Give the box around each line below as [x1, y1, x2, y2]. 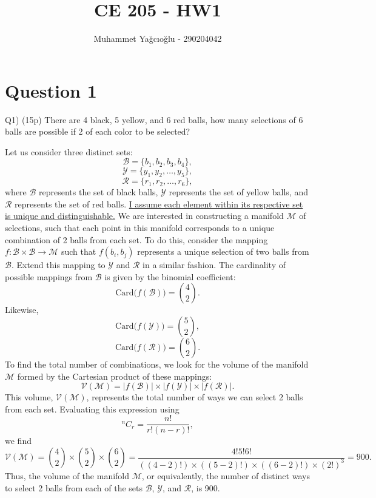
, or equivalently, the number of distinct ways [141, 469, 310, 482]
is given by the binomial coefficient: [104, 270, 236, 283]
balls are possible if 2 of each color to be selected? [5, 125, 190, 138]
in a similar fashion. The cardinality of [143, 258, 286, 271]
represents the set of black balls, [39, 186, 158, 198]
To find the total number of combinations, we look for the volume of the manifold [5, 357, 309, 370]
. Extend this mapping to [11, 258, 106, 271]
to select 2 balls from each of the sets [5, 481, 143, 494]
